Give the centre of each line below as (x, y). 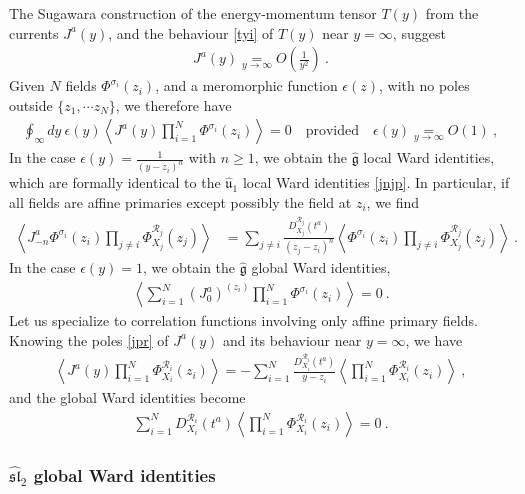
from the (452, 13)
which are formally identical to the (115, 182)
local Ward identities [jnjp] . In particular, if (376, 182)
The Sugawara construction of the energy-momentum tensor (193, 13)
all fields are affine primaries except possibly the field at (180, 201)
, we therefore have (173, 104)
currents (34, 32)
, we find (393, 201)
